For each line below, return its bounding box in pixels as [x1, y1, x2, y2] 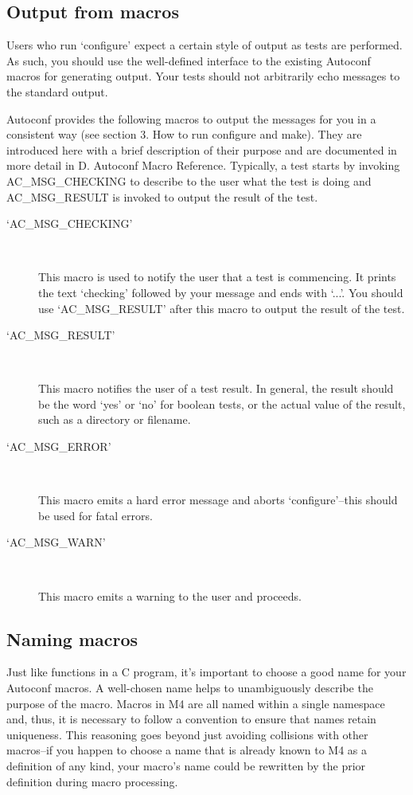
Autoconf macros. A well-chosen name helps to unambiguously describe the [6, 679, 373, 696]
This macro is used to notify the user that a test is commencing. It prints [38, 268, 396, 285]
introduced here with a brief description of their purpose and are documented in [6, 141, 397, 158]
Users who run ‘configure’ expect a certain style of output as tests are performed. [6, 37, 403, 53]
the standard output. [6, 83, 108, 100]
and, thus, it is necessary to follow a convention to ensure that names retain [6, 711, 376, 727]
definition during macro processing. [6, 773, 178, 789]
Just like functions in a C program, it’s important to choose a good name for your [6, 664, 407, 680]
